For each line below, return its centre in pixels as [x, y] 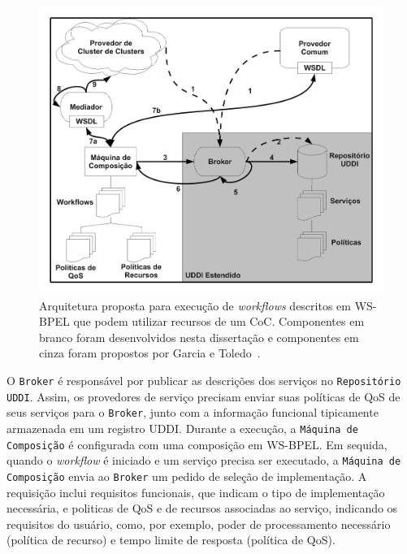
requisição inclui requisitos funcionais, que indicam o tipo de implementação [196, 492]
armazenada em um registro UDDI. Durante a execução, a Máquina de [182, 428]
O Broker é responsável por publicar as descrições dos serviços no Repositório [204, 380]
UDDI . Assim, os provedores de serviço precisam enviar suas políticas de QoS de [203, 396]
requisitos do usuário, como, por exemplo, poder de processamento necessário [199, 524]
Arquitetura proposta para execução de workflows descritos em [195, 305]
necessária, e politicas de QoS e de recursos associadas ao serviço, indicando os [202, 508]
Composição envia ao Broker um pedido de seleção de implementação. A [187, 476]
